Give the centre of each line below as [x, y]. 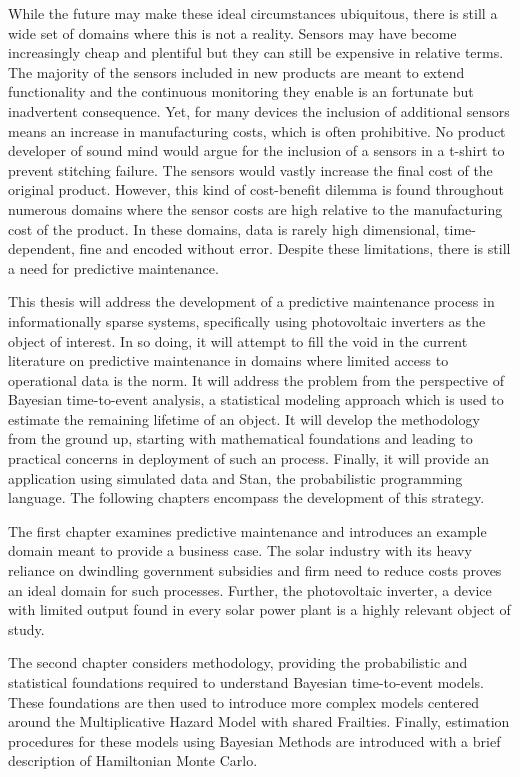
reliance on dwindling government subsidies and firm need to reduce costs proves [255, 570]
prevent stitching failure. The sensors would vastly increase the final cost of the [250, 169]
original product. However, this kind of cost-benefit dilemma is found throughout [256, 189]
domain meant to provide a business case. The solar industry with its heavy [240, 550]
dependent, [41, 248]
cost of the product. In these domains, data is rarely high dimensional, [224, 228]
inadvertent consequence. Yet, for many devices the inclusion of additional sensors [259, 110]
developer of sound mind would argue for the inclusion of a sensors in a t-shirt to [256, 150]
